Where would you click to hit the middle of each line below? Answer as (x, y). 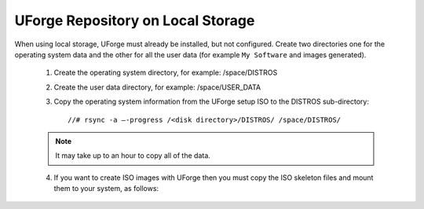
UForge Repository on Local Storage (135, 20)
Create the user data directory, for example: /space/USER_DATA (157, 87)
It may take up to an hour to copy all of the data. (133, 156)
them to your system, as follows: (106, 189)
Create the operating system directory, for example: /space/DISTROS (166, 73)
